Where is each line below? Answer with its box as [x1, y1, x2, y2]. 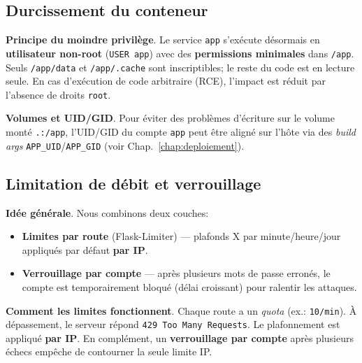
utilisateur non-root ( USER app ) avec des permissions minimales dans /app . [6, 45, 354, 60]
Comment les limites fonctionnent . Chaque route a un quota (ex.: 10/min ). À [6, 303, 357, 318]
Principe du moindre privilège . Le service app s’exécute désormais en [6, 32, 320, 47]
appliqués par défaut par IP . [22, 242, 148, 257]
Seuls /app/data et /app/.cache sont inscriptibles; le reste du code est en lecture [6, 59, 355, 74]
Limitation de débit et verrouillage [6, 172, 261, 194]
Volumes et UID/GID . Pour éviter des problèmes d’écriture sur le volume [6, 111, 335, 125]
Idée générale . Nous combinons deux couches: [6, 205, 209, 220]
